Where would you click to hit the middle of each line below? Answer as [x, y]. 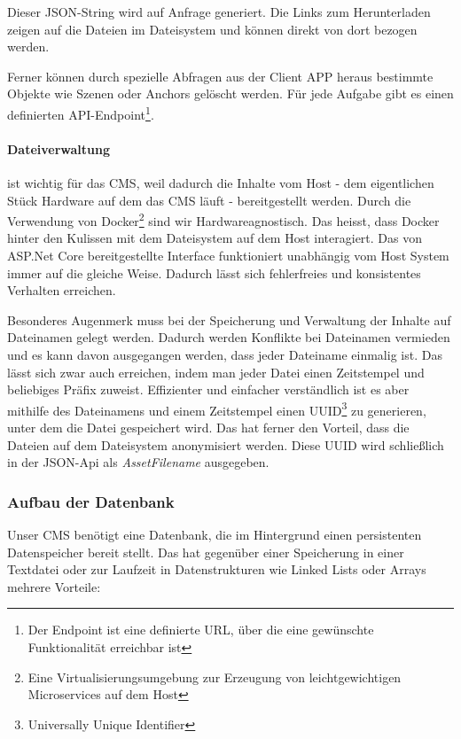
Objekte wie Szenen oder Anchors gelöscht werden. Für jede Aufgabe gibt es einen [230, 93]
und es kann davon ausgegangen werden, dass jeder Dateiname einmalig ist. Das [225, 355]
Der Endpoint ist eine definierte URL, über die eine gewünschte [201, 630]
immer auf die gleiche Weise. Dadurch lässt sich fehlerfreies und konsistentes [214, 272]
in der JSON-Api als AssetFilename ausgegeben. [138, 462]
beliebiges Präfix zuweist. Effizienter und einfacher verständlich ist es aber [208, 389]
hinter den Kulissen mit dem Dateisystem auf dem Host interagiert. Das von [215, 238]
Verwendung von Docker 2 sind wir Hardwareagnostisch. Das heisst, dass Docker [223, 219]
